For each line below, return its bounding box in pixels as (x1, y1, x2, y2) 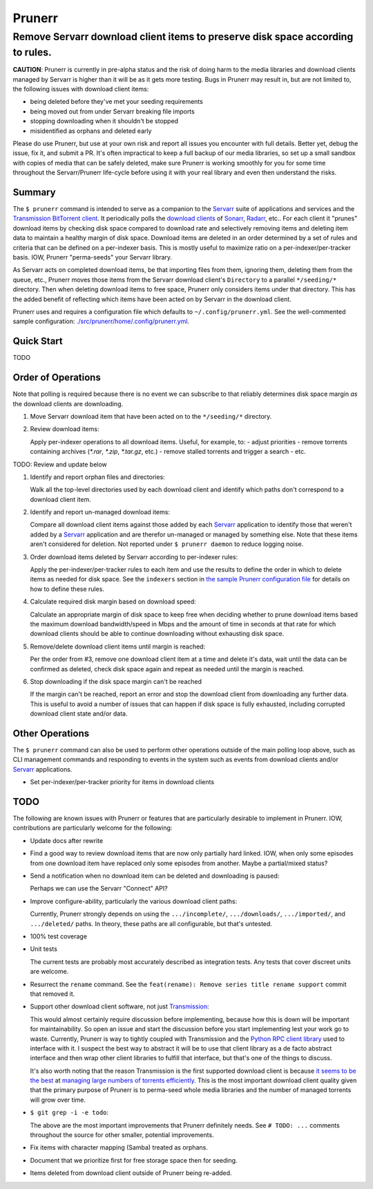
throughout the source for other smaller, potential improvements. (30, 1131, 214, 1139)
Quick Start (12, 336, 63, 347)
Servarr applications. (12, 765, 73, 773)
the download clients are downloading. (12, 399, 124, 408)
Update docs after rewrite (30, 836, 104, 844)
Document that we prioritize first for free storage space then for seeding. (30, 1156, 238, 1164)
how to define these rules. (30, 585, 105, 593)
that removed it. (30, 990, 75, 998)
